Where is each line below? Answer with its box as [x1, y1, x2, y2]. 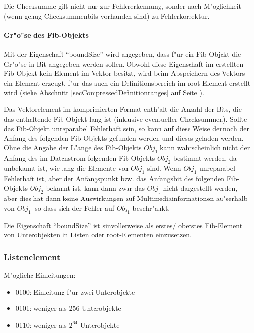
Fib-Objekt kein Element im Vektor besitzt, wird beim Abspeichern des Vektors [4, 68, 245, 78]
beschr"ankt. [132, 202, 170, 213]
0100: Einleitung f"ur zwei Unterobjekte [15, 286, 135, 297]
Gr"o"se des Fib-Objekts [4, 30, 89, 40]
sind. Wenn [147, 163, 181, 173]
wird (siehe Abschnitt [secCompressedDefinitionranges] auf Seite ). [4, 87, 204, 98]
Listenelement [4, 250, 61, 263]
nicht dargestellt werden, [163, 183, 238, 193]
